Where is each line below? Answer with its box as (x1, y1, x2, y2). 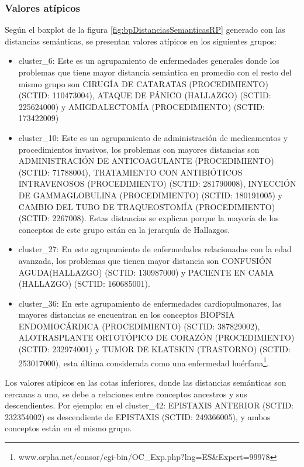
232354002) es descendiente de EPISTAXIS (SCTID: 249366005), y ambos (5, 410, 271, 423)
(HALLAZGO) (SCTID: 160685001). (18, 277, 150, 290)
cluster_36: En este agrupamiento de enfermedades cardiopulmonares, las (18, 297, 282, 309)
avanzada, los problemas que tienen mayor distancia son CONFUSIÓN (18, 254, 272, 266)
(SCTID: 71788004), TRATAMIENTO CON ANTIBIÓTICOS (18, 166, 243, 178)
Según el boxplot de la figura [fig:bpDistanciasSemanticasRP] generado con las (5, 23, 285, 36)
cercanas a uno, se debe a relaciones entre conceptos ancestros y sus (5, 387, 247, 400)
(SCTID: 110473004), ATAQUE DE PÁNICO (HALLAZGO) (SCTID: (18, 89, 271, 101)
